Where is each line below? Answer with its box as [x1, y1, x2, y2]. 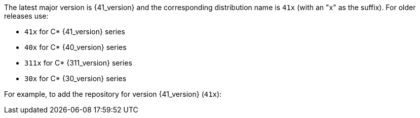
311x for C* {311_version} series [24, 58, 132, 67]
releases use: [4, 12, 49, 20]
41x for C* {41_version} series [24, 27, 125, 36]
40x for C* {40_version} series [24, 43, 127, 51]
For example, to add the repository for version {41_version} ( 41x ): [4, 90, 222, 98]
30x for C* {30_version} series [24, 74, 127, 83]
